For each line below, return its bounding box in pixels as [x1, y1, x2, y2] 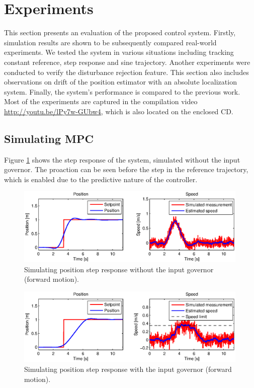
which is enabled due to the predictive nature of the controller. [4, 174, 198, 184]
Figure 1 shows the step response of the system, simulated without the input [4, 154, 240, 165]
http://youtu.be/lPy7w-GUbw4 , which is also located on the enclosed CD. [4, 106, 233, 116]
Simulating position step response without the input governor [24, 264, 214, 274]
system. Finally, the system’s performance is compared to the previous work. [4, 86, 240, 97]
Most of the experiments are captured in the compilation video [4, 96, 198, 107]
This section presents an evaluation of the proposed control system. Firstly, [4, 27, 236, 38]
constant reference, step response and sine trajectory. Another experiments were [4, 56, 250, 67]
